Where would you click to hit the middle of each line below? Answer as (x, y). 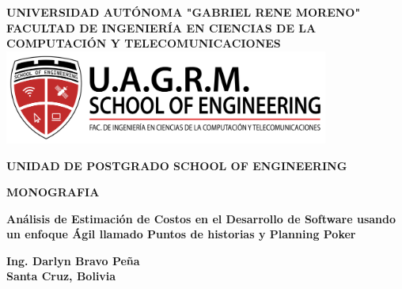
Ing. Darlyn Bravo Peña (73, 260)
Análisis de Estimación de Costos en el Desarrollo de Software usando (201, 218)
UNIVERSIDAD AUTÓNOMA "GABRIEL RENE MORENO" (184, 12)
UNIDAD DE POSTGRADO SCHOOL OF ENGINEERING (177, 165)
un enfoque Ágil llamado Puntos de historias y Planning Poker (181, 234)
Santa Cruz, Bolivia (61, 276)
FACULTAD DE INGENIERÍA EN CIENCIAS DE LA (161, 27)
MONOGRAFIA (53, 192)
